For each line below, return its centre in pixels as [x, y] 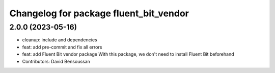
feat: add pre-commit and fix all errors [62, 47]
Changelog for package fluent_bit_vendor [99, 13]
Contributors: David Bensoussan [56, 61]
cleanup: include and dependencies [60, 40]
